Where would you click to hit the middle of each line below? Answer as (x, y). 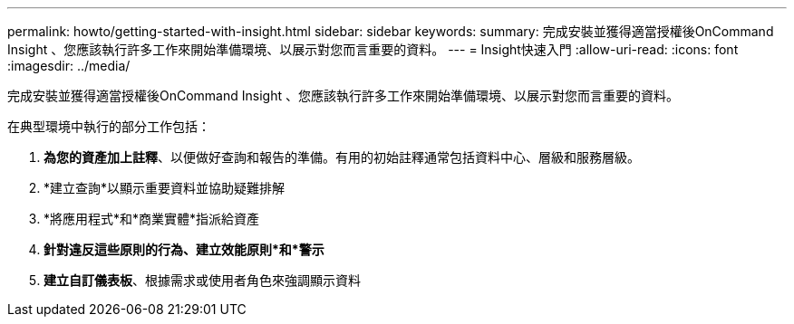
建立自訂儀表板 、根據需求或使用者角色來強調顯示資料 (202, 280)
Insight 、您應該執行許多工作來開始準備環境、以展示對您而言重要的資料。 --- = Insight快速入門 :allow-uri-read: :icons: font (373, 49)
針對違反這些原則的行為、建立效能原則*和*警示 (184, 249)
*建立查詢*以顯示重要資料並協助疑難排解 (165, 188)
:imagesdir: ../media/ (69, 66)
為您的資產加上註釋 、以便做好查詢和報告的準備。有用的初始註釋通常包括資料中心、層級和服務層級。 (342, 157)
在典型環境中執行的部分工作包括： (109, 126)
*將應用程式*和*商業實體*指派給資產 (152, 219)
